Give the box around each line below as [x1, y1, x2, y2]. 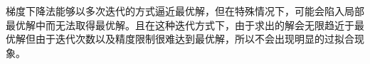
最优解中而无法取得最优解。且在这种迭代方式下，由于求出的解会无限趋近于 [6, 17, 354, 32]
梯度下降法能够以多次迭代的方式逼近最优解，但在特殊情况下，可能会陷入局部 [6, 4, 364, 18]
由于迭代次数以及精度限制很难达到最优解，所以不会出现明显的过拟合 [35, 31, 354, 46]
